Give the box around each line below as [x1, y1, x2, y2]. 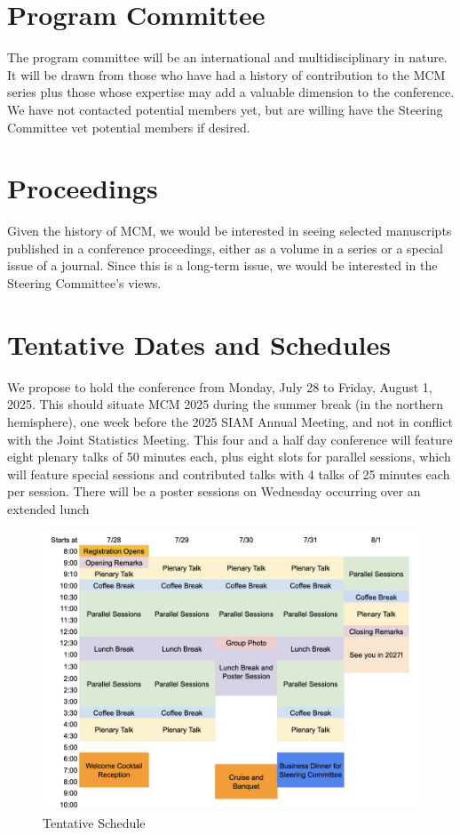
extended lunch [7, 499, 90, 518]
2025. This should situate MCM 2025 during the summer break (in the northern [7, 395, 443, 413]
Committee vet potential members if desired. [7, 117, 250, 136]
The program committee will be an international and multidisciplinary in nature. [7, 48, 448, 67]
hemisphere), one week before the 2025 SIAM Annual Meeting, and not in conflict [7, 412, 453, 430]
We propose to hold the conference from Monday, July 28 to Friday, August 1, [7, 377, 432, 396]
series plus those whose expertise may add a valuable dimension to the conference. [7, 83, 455, 101]
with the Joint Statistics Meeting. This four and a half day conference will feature [7, 430, 453, 448]
